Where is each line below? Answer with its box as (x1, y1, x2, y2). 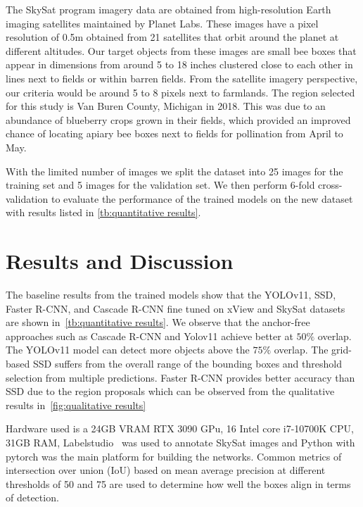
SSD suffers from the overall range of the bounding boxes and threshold (32, 356, 342, 370)
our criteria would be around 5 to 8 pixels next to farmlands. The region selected (6, 84, 355, 99)
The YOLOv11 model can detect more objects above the (6, 342, 250, 357)
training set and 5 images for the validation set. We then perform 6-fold (6, 177, 315, 192)
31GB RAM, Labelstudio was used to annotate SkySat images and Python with (6, 434, 355, 449)
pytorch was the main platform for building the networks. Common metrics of (6, 449, 342, 463)
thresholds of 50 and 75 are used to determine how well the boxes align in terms (6, 476, 351, 491)
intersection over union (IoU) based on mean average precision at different (6, 463, 326, 477)
